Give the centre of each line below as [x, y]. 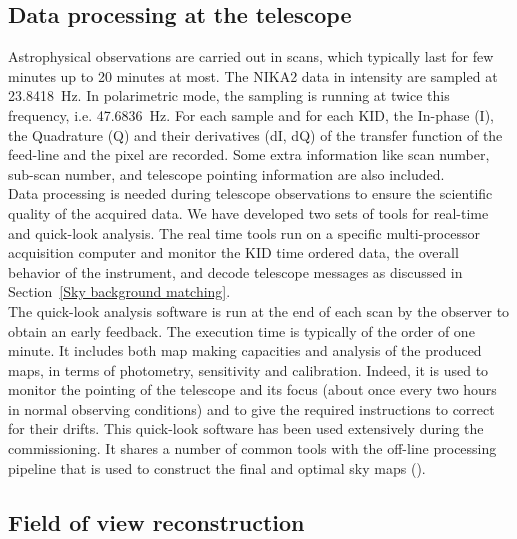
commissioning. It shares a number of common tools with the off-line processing [252, 448]
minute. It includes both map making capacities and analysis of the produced [245, 350]
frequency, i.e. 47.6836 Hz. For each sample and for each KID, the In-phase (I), [251, 114]
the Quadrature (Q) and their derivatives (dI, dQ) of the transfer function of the [255, 134]
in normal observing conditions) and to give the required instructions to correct [251, 408]
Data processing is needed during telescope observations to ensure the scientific [250, 193]
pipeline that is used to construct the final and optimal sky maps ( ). [217, 467]
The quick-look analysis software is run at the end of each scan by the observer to [259, 310]
